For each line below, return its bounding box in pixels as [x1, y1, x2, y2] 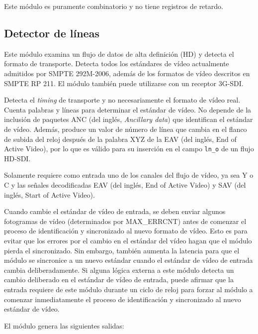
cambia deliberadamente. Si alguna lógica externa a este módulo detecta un [4, 264, 234, 275]
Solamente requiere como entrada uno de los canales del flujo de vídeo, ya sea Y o [4, 170, 254, 180]
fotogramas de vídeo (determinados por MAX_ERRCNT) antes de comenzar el [4, 216, 247, 226]
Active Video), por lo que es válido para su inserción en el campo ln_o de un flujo [4, 143, 254, 154]
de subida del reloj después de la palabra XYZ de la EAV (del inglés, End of [4, 133, 237, 144]
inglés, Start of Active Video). [4, 189, 95, 200]
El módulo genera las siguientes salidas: [4, 320, 124, 331]
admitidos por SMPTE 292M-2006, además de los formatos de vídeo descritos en [4, 68, 250, 78]
